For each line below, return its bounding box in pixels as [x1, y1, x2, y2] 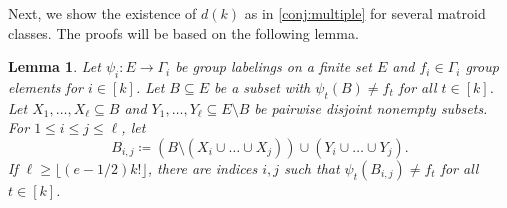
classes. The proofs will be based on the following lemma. [8, 22, 359, 43]
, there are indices [147, 157, 258, 178]
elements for [8, 76, 83, 97]
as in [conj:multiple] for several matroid [244, 3, 486, 23]
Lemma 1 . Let [8, 56, 101, 77]
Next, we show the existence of [8, 3, 197, 23]
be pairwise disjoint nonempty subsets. [254, 97, 488, 118]
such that [284, 157, 340, 178]
